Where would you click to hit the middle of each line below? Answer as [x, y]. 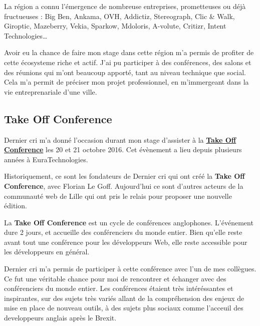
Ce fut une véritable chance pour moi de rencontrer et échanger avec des [115, 278]
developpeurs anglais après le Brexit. [60, 318]
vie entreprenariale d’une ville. [51, 91]
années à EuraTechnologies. [46, 159]
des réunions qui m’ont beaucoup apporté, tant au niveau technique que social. [125, 72]
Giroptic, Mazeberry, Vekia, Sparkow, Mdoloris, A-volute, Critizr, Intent [115, 26]
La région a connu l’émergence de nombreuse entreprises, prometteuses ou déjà [125, 6]
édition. [16, 206]
